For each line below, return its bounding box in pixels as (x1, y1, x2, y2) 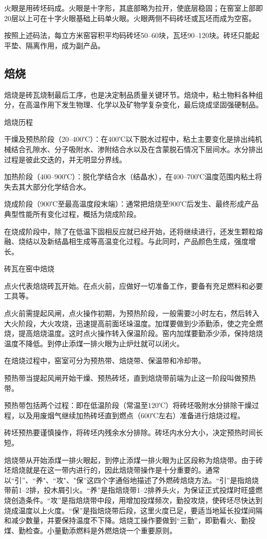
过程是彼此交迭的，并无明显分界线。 (4, 154, 126, 164)
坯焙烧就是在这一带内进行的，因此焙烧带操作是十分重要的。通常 (4, 464, 220, 475)
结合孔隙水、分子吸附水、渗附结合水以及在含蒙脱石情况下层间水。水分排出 (11, 143, 263, 154)
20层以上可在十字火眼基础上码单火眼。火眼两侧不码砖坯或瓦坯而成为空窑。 (4, 12, 256, 23)
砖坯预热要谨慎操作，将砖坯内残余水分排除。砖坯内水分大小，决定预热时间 (4, 427, 256, 438)
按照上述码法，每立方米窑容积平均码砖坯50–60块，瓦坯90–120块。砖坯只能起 (4, 30, 259, 41)
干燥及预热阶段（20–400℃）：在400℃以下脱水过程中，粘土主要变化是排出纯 (4, 134, 255, 144)
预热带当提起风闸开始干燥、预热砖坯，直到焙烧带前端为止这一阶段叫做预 (4, 373, 249, 383)
